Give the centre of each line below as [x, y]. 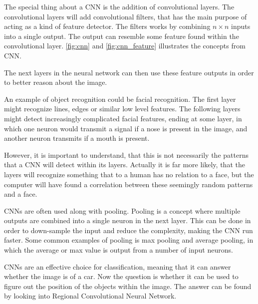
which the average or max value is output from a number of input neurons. [119, 250]
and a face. [21, 194]
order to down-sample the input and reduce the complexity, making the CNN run [129, 230]
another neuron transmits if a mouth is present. [77, 138]
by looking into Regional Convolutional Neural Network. [90, 296]
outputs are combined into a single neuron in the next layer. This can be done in [128, 220]
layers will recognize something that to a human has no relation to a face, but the [129, 174]
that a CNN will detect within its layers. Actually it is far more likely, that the [125, 164]
